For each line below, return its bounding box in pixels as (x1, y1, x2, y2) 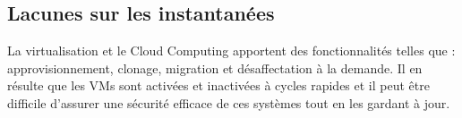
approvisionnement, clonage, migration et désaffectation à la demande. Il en (7, 58, 423, 77)
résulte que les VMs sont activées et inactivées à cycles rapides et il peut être (7, 76, 430, 95)
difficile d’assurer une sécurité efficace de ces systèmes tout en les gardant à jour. (7, 93, 450, 112)
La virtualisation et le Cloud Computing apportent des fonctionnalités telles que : (7, 41, 456, 60)
